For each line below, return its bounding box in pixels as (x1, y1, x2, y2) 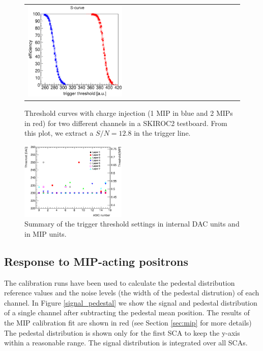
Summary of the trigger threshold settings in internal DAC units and (24, 218, 240, 229)
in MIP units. (24, 228, 67, 239)
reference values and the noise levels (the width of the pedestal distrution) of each (4, 287, 259, 298)
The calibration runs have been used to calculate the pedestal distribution (4, 277, 235, 288)
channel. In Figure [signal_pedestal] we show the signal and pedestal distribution (4, 297, 257, 308)
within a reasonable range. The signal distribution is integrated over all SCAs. (4, 337, 248, 348)
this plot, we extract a (24, 128, 94, 138)
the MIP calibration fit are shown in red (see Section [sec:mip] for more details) (4, 317, 252, 328)
